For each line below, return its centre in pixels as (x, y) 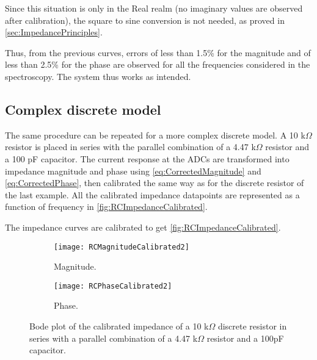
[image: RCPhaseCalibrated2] (113, 286)
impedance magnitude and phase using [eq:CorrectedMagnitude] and (133, 171)
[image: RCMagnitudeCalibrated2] (122, 247)
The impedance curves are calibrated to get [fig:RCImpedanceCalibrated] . (143, 227)
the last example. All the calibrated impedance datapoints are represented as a (152, 194)
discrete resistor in (252, 326)
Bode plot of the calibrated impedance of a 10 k (119, 326)
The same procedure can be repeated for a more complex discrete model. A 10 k (155, 135)
